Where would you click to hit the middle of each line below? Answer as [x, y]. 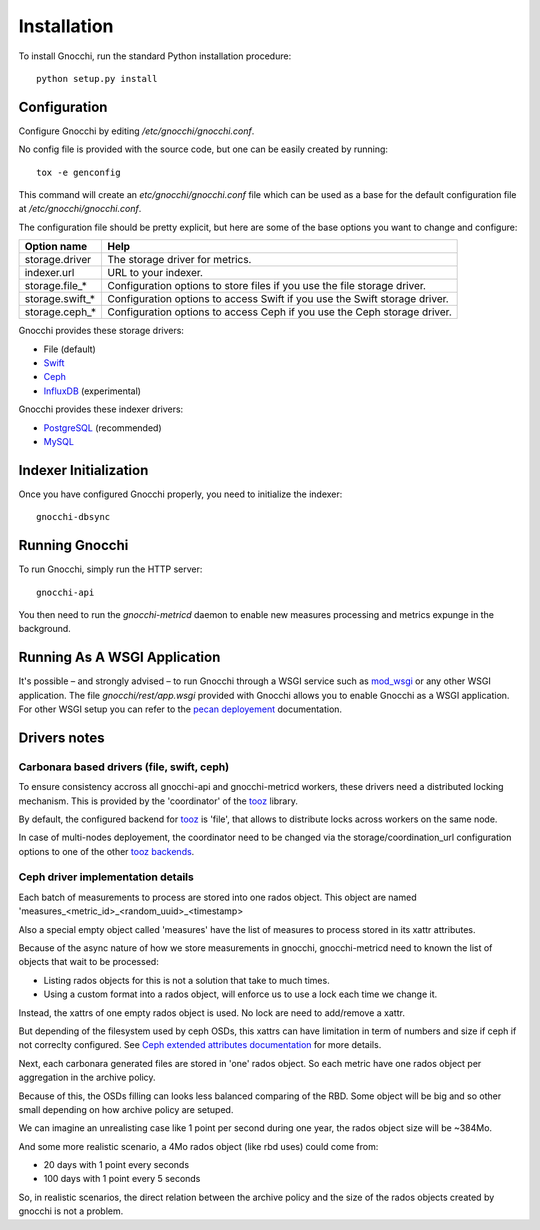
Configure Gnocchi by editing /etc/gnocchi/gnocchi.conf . [136, 131]
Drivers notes [61, 737]
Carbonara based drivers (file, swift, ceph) [124, 767]
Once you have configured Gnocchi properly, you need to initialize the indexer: [180, 494]
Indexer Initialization [83, 470]
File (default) [70, 349]
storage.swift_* [59, 299]
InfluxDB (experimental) [92, 391]
